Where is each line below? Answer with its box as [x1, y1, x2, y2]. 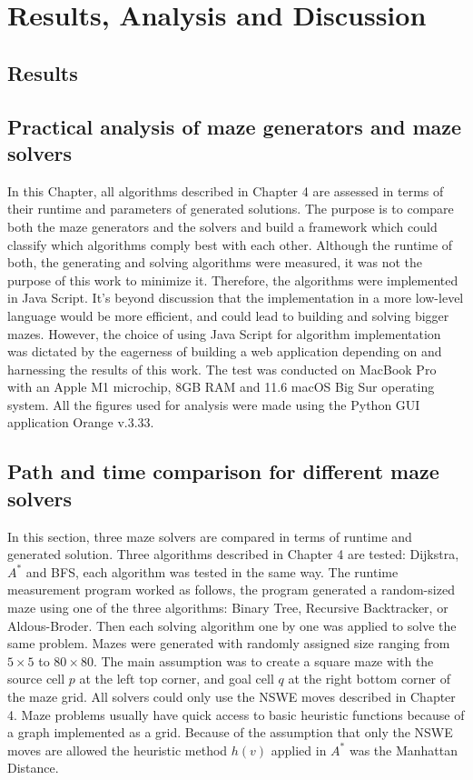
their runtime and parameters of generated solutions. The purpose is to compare [7, 199, 454, 218]
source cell [7, 669, 65, 688]
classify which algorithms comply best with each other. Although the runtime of [7, 235, 453, 254]
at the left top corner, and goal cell [79, 669, 274, 688]
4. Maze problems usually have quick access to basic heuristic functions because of [7, 705, 465, 724]
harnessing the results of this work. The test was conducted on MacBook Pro [7, 359, 437, 378]
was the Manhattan [349, 740, 458, 759]
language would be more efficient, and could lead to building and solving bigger [7, 305, 449, 325]
